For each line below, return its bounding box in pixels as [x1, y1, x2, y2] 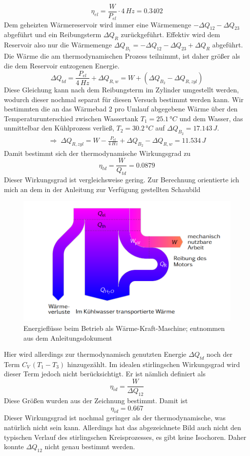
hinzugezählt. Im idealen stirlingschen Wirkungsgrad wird [67, 359, 240, 369]
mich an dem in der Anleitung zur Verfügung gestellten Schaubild [4, 184, 201, 194]
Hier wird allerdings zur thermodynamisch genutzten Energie [4, 349, 187, 359]
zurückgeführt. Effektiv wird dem [121, 29, 220, 40]
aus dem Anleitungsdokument [23, 332, 112, 343]
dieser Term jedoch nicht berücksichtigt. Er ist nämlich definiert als [4, 369, 206, 379]
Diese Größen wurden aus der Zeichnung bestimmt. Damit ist [4, 395, 188, 405]
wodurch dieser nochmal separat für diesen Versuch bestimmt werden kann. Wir [4, 94, 244, 104]
